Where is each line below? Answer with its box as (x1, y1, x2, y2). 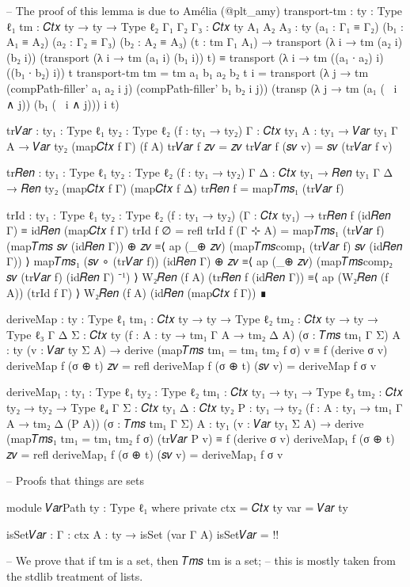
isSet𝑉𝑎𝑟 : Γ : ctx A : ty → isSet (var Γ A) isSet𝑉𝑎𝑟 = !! (6, 525, 279, 542)
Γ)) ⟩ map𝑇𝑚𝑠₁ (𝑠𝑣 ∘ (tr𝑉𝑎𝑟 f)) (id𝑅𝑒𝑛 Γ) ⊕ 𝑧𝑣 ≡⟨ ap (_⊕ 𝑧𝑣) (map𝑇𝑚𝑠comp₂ (6, 253, 393, 269)
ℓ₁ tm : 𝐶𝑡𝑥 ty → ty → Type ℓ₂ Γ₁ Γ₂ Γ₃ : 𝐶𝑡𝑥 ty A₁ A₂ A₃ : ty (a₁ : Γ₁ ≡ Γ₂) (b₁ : (6, 17, 404, 34)
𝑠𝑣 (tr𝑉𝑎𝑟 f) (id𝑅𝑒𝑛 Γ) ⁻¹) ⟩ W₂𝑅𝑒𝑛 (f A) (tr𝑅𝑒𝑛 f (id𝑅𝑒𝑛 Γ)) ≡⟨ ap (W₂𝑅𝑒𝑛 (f (6, 268, 389, 284)
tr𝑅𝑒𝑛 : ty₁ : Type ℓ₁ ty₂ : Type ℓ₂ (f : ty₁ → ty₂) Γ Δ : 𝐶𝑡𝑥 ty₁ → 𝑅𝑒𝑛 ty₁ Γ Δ (6, 164, 393, 181)
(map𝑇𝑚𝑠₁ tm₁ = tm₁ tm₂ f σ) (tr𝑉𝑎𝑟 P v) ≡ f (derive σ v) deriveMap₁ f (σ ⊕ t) (6, 430, 395, 447)
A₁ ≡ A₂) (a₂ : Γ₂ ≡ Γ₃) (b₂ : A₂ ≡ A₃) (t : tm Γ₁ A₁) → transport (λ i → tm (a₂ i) (6, 33, 403, 50)
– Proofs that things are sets (6, 472, 145, 489)
